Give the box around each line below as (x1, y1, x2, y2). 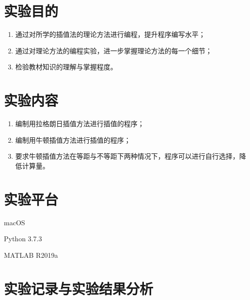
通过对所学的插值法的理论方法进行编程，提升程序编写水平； (15, 29, 205, 39)
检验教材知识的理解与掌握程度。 (15, 62, 117, 72)
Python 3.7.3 (4, 233, 42, 244)
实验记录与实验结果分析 (4, 278, 154, 298)
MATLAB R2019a (4, 250, 58, 260)
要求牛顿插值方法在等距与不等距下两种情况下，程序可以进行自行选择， (15, 151, 239, 161)
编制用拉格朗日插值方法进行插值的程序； (15, 118, 144, 129)
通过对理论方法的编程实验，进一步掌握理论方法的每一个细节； (15, 45, 212, 55)
